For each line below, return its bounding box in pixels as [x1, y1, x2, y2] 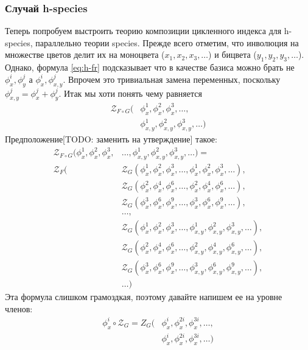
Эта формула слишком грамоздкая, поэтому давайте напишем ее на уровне [5, 290, 282, 303]
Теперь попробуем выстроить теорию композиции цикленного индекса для [5, 24, 282, 37]
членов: [5, 302, 33, 315]
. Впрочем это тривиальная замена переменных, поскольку [63, 72, 281, 85]
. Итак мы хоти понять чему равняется [58, 86, 202, 99]
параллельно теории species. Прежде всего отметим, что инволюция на [35, 36, 299, 49]
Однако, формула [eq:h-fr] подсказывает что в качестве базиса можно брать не [5, 61, 295, 74]
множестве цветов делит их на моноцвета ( [5, 48, 165, 61]
